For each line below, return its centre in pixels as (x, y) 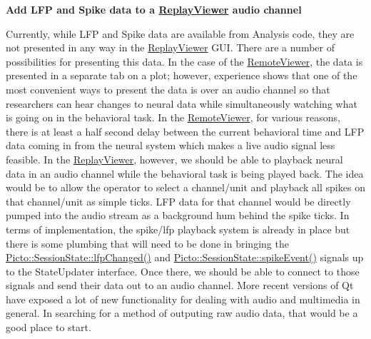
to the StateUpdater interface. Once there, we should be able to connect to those (183, 271)
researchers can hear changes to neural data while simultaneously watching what (182, 103)
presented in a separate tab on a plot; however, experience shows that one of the (182, 75)
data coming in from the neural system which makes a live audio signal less (171, 145)
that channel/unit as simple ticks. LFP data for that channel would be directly (178, 201)
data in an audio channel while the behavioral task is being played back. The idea (185, 173)
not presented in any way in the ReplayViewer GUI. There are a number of (171, 47)
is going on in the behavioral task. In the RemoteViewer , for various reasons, (173, 117)
